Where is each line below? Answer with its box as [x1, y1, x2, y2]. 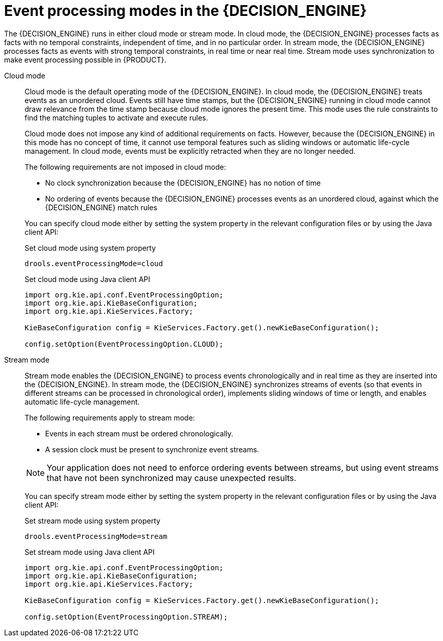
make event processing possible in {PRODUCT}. [4, 55, 167, 64]
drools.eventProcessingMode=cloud [25, 259, 163, 268]
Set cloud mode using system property [25, 243, 156, 252]
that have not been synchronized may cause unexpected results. [47, 472, 296, 483]
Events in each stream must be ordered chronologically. [45, 429, 233, 438]
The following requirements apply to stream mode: [25, 413, 195, 422]
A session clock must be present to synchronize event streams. [45, 445, 259, 454]
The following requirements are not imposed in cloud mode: [25, 162, 226, 171]
